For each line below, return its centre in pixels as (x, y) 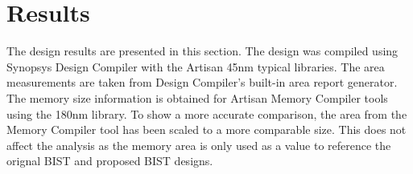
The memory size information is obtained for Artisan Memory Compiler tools (197, 97)
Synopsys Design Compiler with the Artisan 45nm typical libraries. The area (196, 66)
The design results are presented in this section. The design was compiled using (202, 51)
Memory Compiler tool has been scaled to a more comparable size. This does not (206, 129)
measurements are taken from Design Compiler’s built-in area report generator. (202, 82)
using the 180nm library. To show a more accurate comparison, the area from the (207, 113)
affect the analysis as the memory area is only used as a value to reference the (199, 145)
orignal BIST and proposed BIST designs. (110, 161)
